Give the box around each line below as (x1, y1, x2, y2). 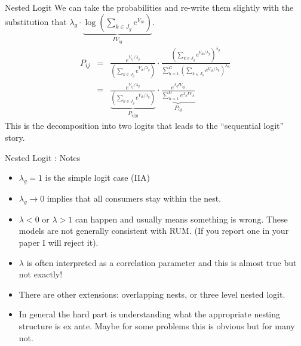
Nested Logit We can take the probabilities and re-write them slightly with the (5, 1, 294, 13)
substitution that (5, 15, 67, 27)
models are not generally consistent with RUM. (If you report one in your (19, 224, 289, 237)
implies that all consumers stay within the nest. (47, 192, 222, 205)
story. (5, 131, 25, 144)
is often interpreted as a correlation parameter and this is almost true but (26, 256, 297, 268)
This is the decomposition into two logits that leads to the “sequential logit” (5, 119, 284, 132)
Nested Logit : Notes (5, 151, 81, 163)
